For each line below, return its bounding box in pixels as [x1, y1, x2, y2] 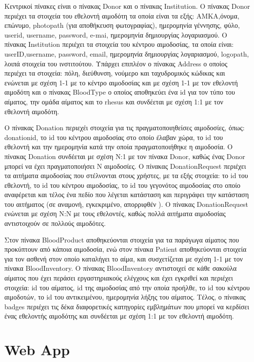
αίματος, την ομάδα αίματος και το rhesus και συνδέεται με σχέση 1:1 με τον [4, 96, 223, 106]
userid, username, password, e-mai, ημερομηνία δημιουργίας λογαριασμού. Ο [4, 29, 227, 40]
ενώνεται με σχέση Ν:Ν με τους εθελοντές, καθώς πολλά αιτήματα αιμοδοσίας [4, 208, 226, 219]
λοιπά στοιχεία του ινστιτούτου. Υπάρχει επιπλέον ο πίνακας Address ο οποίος [4, 58, 228, 68]
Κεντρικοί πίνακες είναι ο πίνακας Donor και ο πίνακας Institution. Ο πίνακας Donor [4, 1, 250, 11]
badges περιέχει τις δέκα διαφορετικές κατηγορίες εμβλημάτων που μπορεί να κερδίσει [4, 301, 249, 311]
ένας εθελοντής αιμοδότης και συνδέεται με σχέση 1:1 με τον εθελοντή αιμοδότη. [4, 311, 234, 321]
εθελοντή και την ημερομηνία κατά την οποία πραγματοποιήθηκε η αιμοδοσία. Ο [4, 141, 233, 152]
